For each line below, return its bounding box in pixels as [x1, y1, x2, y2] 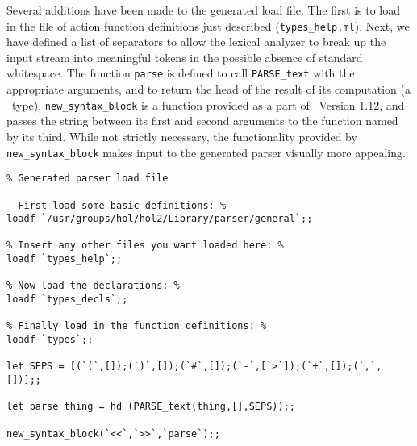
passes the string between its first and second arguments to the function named [6, 112, 398, 129]
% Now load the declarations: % [6, 280, 180, 292]
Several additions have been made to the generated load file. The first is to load [6, 2, 400, 18]
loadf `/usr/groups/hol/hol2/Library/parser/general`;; [6, 213, 313, 225]
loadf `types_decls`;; [6, 294, 128, 306]
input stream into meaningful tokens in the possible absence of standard [6, 48, 363, 65]
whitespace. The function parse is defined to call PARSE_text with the [6, 65, 355, 81]
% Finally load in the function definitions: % [6, 320, 267, 332]
